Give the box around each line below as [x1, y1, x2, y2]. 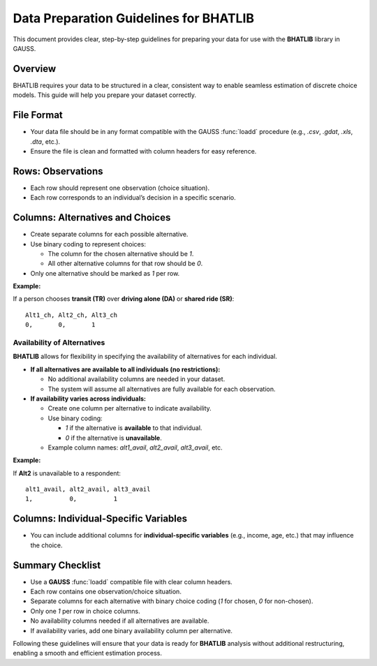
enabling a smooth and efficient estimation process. [13, 649, 163, 658]
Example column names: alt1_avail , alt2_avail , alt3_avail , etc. [47, 443, 223, 452]
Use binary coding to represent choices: [30, 239, 147, 248]
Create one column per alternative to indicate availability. [47, 404, 212, 413]
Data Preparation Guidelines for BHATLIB [13, 10, 255, 26]
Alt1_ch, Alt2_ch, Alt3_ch [25, 311, 118, 319]
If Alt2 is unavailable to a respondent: [13, 468, 121, 478]
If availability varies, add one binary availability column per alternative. [30, 626, 233, 635]
